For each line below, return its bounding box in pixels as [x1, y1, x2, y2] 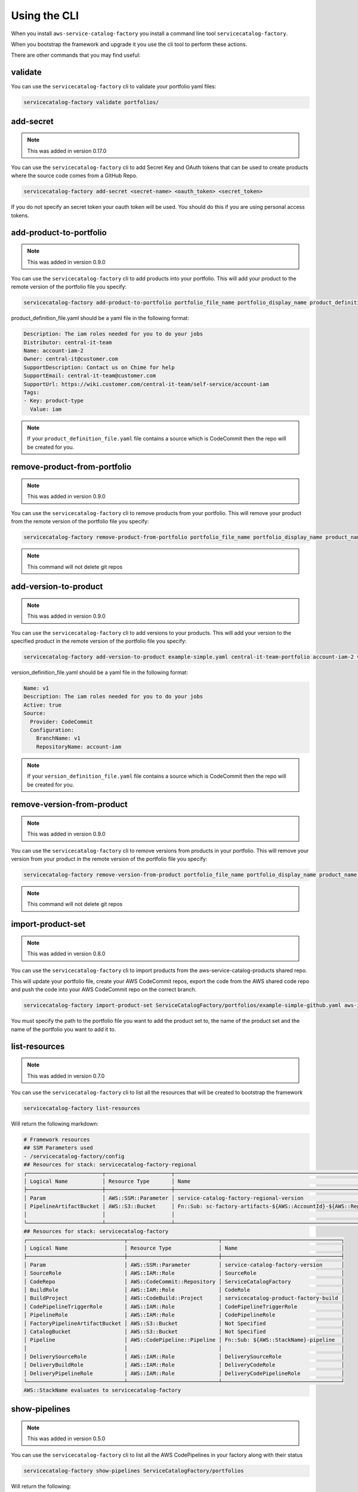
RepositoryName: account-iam [36, 743, 122, 750]
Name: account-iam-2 [23, 347, 84, 354]
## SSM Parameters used [23, 1145, 94, 1151]
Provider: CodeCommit [30, 718, 94, 725]
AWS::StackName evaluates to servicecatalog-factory [23, 1386, 181, 1394]
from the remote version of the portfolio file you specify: [11, 518, 149, 525]
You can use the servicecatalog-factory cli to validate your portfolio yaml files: [11, 83, 217, 90]
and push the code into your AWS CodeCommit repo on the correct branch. [11, 986, 197, 993]
